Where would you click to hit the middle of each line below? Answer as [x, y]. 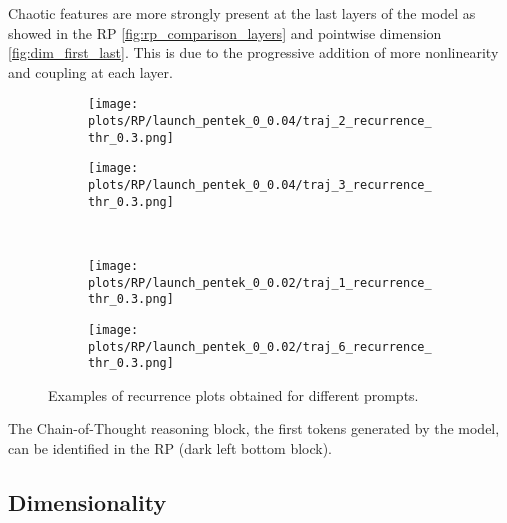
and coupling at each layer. [90, 71]
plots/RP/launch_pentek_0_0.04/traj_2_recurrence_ [260, 121]
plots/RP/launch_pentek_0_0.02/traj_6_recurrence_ [260, 346]
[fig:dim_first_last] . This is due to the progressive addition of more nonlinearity [253, 52]
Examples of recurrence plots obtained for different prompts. [233, 394]
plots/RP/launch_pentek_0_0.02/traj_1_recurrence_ [260, 282]
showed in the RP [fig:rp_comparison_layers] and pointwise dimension [225, 32]
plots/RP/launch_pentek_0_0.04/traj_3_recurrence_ [260, 185]
